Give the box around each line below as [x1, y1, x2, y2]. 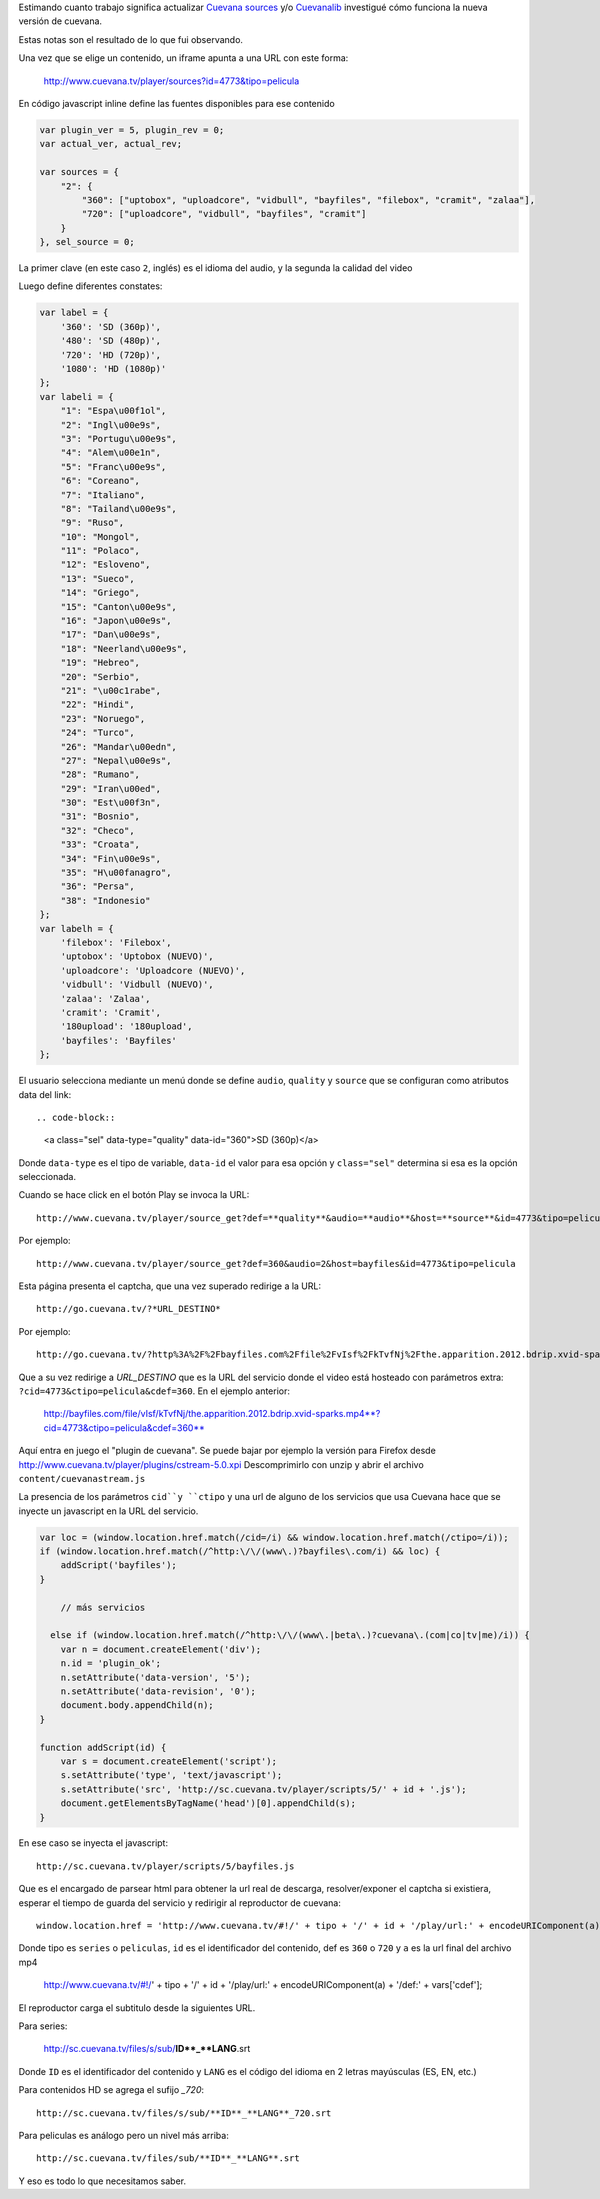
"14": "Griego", [60, 587, 140, 599]
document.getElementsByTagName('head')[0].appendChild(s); [60, 1798, 357, 1809]
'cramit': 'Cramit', [60, 1006, 162, 1018]
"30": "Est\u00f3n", [60, 797, 162, 809]
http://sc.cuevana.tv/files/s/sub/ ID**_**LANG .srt [43, 2043, 251, 2055]
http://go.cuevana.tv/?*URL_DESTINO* [36, 1303, 222, 1315]
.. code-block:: [36, 1111, 116, 1123]
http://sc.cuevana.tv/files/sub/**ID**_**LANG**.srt [36, 2153, 300, 2164]
